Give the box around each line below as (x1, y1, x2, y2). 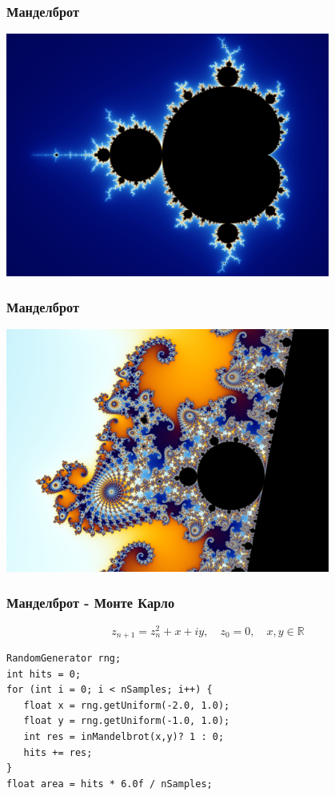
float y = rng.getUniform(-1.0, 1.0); (23, 715, 230, 727)
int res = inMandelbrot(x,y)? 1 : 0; (23, 731, 225, 743)
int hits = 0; (6, 668, 82, 680)
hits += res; (23, 746, 93, 758)
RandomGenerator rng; (6, 653, 122, 665)
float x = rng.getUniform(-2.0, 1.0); (23, 699, 230, 711)
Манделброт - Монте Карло (6, 593, 175, 613)
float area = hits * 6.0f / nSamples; (6, 778, 213, 790)
